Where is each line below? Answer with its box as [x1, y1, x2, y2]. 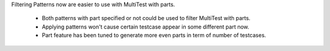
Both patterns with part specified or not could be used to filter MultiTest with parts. [42, 15, 251, 22]
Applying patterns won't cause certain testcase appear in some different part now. [42, 23, 250, 30]
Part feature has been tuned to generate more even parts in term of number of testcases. [42, 32, 266, 39]
